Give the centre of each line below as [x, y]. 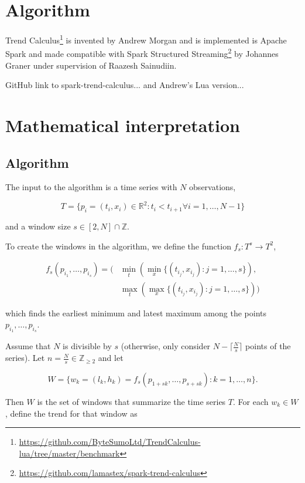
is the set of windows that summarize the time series [131, 401]
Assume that [28, 346]
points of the [268, 346]
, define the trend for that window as [71, 413]
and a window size [38, 226]
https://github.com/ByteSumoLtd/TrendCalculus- [110, 442]
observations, [213, 187]
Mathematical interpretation [123, 125]
